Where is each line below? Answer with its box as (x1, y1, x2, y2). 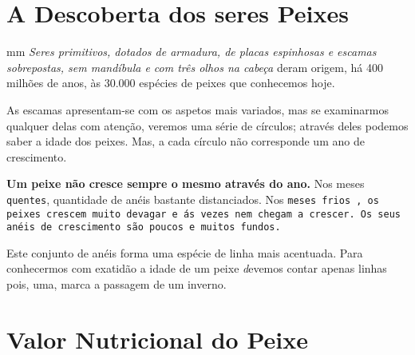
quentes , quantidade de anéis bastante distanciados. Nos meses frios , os (6, 190, 379, 207)
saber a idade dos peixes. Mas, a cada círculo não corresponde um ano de (6, 133, 365, 150)
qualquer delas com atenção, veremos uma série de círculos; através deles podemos (6, 117, 409, 134)
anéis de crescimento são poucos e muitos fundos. (6, 221, 281, 233)
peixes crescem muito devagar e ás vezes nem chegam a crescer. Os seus (6, 208, 401, 220)
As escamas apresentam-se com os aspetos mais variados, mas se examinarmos (6, 101, 389, 118)
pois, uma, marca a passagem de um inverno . (6, 276, 227, 293)
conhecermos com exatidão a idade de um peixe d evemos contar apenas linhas (6, 260, 387, 277)
